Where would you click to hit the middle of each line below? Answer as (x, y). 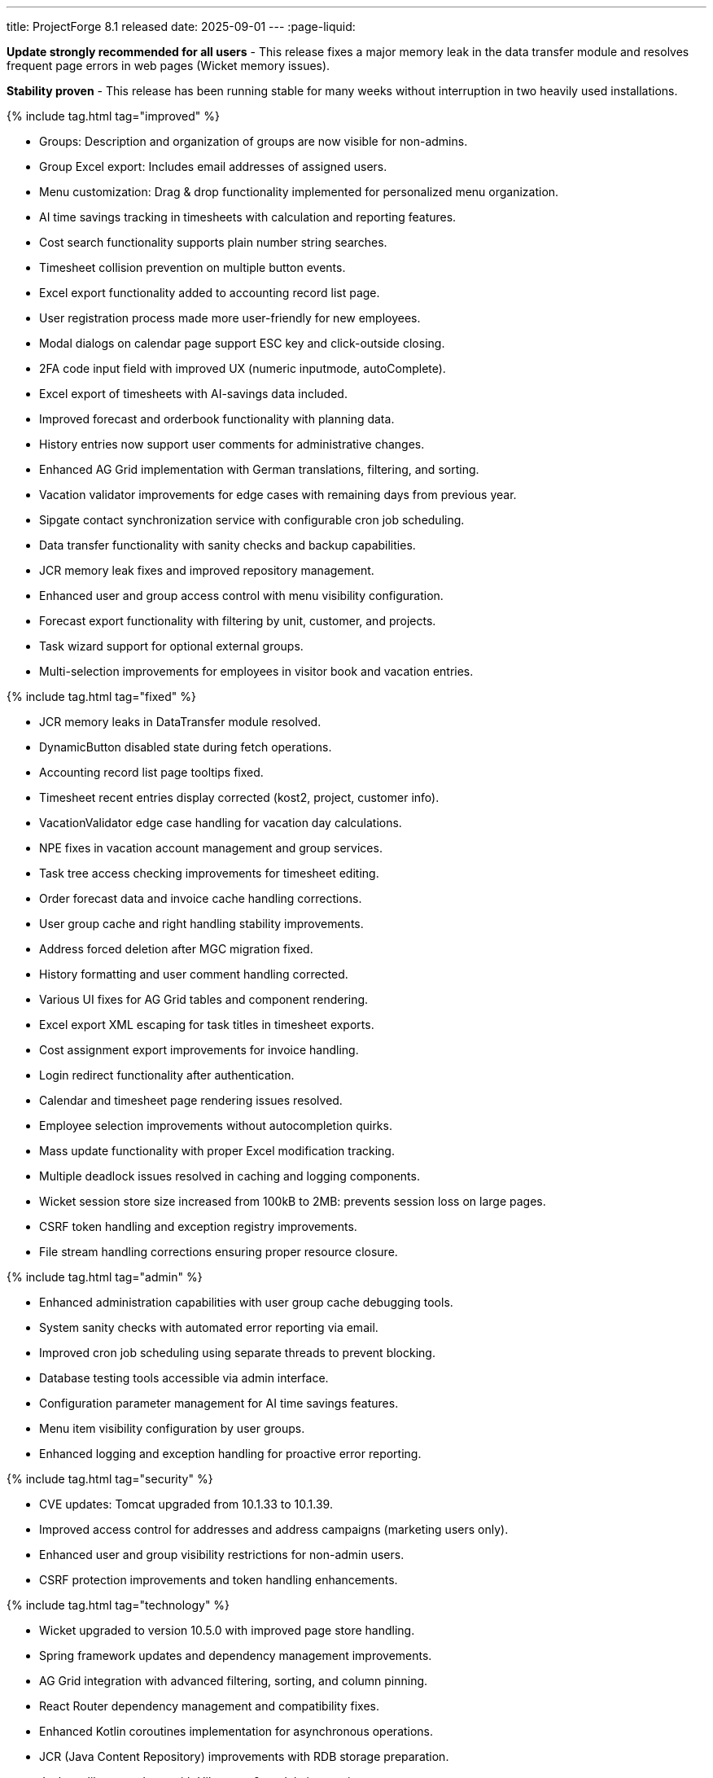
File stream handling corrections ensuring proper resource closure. (219, 1252)
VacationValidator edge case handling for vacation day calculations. (221, 823)
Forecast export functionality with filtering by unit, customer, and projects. (238, 621)
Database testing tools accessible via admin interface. (184, 1378)
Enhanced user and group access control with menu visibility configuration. (241, 596)
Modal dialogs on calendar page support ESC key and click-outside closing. (242, 343)
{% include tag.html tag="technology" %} (118, 1605)
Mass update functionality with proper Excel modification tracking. (217, 1151)
